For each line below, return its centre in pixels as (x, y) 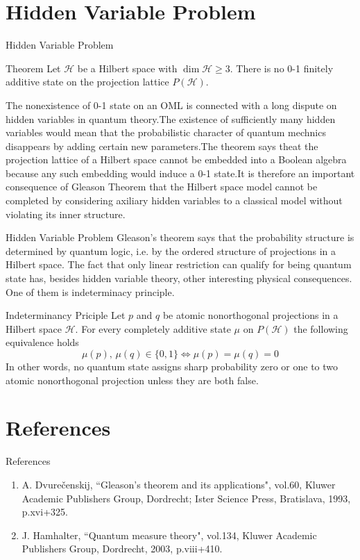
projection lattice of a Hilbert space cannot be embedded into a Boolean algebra (176, 159)
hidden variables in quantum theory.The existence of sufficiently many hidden (171, 118)
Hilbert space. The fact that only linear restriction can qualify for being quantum (179, 264)
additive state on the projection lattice (87, 82)
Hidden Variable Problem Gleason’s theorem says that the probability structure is (180, 237)
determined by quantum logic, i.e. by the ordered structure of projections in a (171, 250)
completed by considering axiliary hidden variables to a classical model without (174, 200)
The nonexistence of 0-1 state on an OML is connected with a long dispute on (171, 105)
